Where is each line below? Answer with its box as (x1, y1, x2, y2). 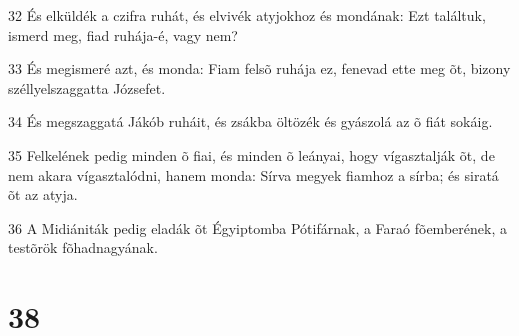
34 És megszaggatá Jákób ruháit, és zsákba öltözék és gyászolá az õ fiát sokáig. (8, 111, 493, 132)
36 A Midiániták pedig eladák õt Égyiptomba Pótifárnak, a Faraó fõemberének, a (8, 217, 507, 238)
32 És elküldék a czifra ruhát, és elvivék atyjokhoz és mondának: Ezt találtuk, (8, 5, 486, 25)
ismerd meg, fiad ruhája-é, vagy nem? (8, 24, 238, 45)
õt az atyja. (8, 184, 78, 205)
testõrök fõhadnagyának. (8, 237, 158, 258)
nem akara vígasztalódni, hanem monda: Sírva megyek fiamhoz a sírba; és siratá (8, 164, 499, 185)
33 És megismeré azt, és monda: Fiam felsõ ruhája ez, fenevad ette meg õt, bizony (8, 58, 511, 79)
